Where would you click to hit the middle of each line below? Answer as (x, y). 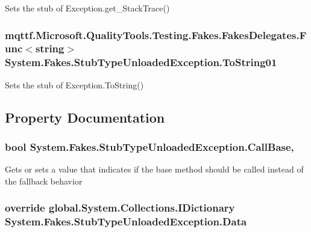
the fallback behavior (44, 181)
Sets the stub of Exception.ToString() (74, 84)
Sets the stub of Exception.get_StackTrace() (87, 8)
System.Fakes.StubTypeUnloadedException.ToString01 (141, 62)
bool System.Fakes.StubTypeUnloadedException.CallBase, (149, 146)
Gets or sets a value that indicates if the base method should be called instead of (154, 169)
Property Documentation (85, 117)
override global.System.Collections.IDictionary (120, 208)
